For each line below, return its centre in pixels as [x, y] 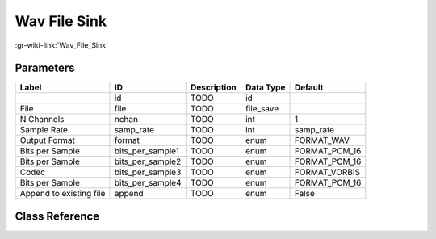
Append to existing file [63, 194]
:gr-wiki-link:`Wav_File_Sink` [62, 45]
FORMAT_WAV [322, 140]
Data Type [265, 87]
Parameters [45, 68]
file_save [262, 109]
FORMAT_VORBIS [327, 172]
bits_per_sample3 [148, 172]
